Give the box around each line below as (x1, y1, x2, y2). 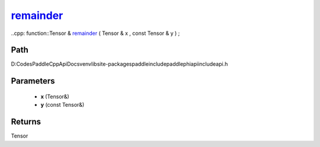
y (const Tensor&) (40, 101, 85, 108)
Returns (11, 117, 41, 127)
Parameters (11, 76, 55, 86)
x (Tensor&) (40, 92, 69, 100)
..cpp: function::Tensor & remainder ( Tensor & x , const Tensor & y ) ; (11, 30, 180, 37)
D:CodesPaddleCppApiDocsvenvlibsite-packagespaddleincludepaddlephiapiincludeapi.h (11, 60, 228, 68)
